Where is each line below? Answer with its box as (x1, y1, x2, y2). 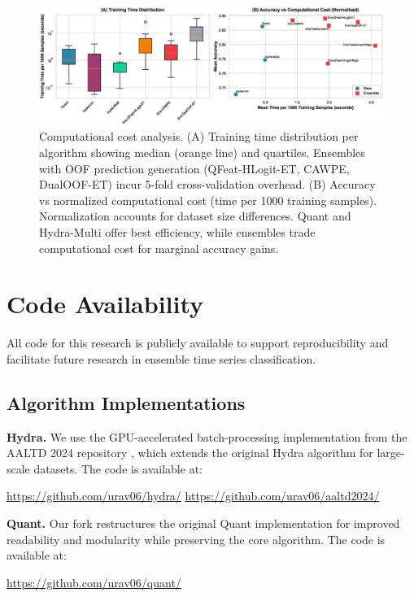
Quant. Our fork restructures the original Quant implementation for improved (7, 514, 400, 531)
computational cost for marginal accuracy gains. (39, 239, 279, 256)
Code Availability (7, 287, 204, 320)
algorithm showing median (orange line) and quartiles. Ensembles (39, 143, 365, 160)
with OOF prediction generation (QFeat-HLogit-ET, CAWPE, (39, 159, 350, 176)
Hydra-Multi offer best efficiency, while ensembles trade (39, 223, 316, 240)
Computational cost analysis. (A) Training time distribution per (39, 128, 359, 145)
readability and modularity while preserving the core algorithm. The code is (7, 530, 386, 547)
